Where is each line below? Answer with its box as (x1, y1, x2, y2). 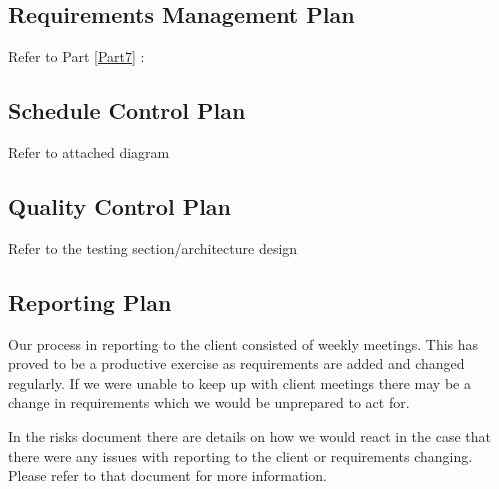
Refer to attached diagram (8, 142, 170, 162)
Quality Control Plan (8, 190, 231, 221)
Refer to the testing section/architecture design (8, 237, 298, 258)
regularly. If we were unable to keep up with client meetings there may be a (8, 372, 471, 393)
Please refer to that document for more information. (8, 465, 327, 486)
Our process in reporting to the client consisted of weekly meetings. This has (8, 333, 479, 354)
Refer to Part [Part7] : (8, 46, 145, 67)
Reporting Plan (8, 286, 172, 317)
